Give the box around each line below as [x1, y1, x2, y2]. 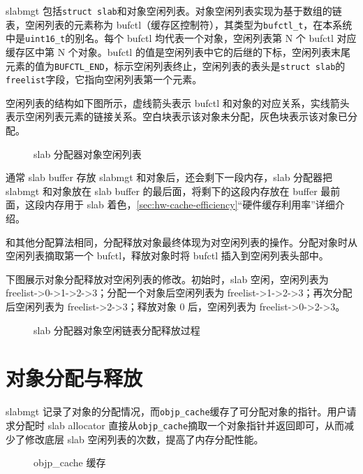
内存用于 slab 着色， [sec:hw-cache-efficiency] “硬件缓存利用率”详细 [44, 197, 335, 212]
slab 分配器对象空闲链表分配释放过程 [34, 322, 200, 337]
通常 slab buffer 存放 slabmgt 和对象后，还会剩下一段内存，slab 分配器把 [6, 170, 333, 185]
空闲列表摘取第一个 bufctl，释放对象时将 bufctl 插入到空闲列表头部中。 [6, 248, 329, 263]
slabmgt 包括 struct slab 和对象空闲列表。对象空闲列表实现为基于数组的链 [6, 3, 342, 17]
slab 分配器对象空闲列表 [34, 146, 142, 161]
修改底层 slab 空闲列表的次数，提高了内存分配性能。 [24, 431, 264, 446]
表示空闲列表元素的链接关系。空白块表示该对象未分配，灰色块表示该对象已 [6, 109, 348, 124]
